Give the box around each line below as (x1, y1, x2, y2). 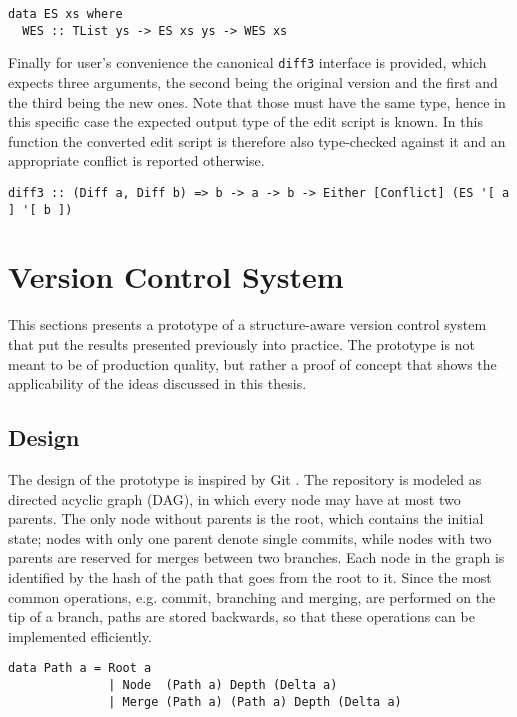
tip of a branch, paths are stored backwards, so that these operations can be (8, 606, 475, 627)
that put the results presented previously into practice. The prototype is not (8, 333, 475, 354)
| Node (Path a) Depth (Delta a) (108, 677, 338, 692)
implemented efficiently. (8, 625, 152, 646)
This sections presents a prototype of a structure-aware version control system (8, 314, 487, 335)
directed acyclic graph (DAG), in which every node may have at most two (8, 488, 461, 509)
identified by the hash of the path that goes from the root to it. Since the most (8, 566, 492, 587)
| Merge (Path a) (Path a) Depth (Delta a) (108, 694, 402, 709)
